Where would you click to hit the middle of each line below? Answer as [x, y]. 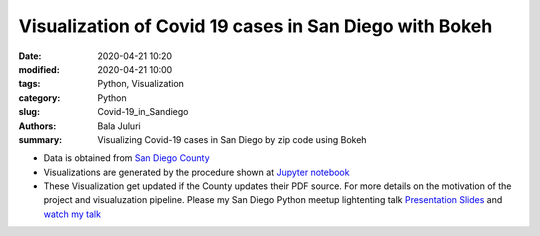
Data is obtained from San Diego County [126, 158]
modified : [39, 69]
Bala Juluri [119, 126]
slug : [29, 112]
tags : [29, 84]
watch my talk [72, 214]
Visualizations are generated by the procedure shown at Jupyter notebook [196, 172]
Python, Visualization [141, 84]
